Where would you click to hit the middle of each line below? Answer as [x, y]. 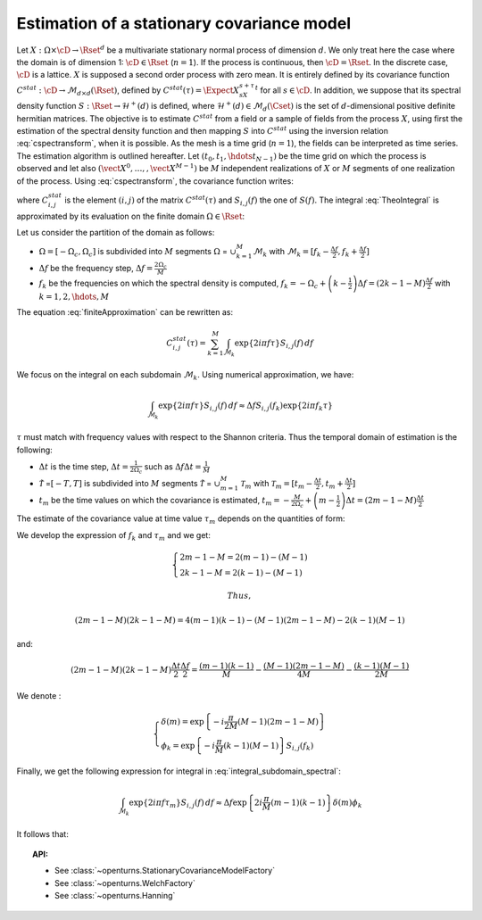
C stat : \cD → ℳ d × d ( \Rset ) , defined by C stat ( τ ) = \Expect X [128, 90]
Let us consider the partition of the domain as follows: [116, 233]
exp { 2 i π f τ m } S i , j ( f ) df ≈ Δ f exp [188, 803]
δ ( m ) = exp [183, 721]
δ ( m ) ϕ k [347, 803]
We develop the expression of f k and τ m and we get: [114, 536]
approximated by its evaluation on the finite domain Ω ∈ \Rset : [131, 216]
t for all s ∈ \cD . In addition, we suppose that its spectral [358, 89]
